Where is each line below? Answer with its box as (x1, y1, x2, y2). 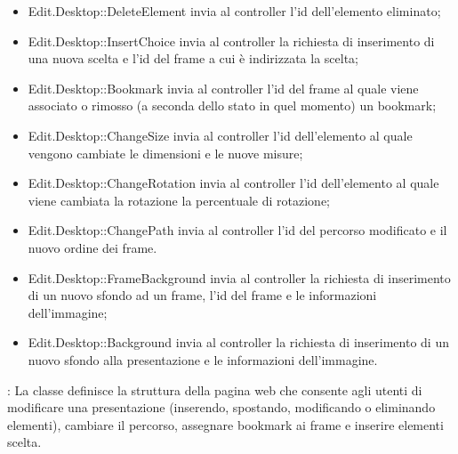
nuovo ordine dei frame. (28, 238, 157, 256)
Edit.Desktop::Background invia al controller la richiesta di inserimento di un (28, 333, 449, 352)
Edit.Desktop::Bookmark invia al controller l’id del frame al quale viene (28, 78, 419, 97)
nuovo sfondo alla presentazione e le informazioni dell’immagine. (28, 350, 378, 369)
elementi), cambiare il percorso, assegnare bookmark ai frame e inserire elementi (7, 415, 444, 434)
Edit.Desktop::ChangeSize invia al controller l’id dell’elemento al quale (28, 126, 413, 144)
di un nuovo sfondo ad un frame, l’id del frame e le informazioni (28, 286, 377, 304)
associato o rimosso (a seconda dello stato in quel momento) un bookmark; (28, 96, 437, 115)
